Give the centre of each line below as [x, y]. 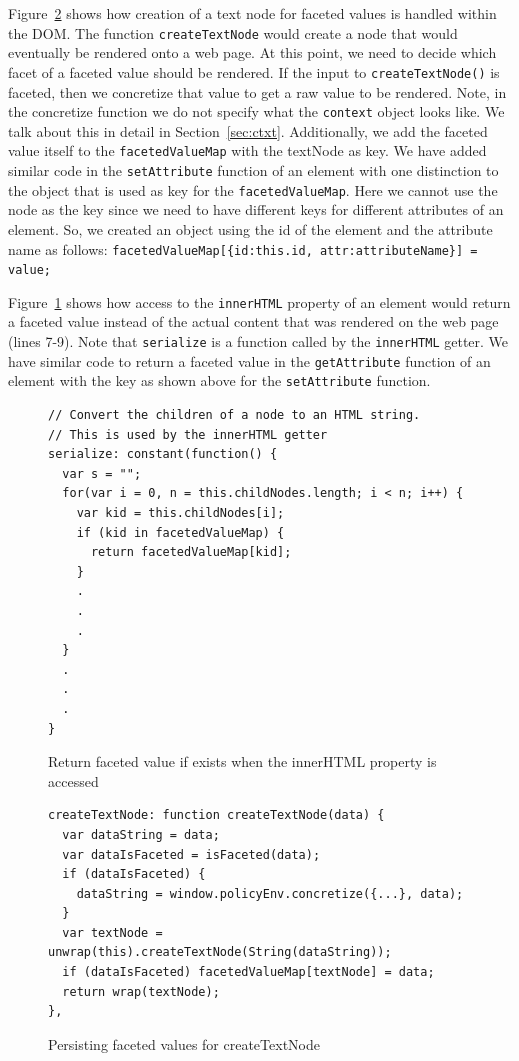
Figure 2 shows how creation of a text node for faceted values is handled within [252, 13]
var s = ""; [102, 473]
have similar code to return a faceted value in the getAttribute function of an [249, 360]
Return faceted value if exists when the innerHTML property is [242, 761]
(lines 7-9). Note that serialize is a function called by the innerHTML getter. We [258, 341]
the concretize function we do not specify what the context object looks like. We [256, 111]
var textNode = [112, 932]
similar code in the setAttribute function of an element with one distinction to [253, 170]
